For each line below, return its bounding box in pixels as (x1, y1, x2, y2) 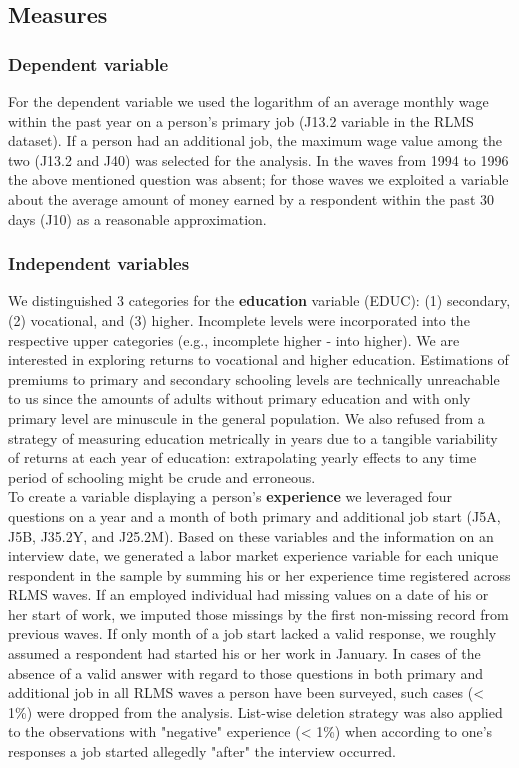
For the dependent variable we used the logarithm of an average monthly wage (8, 91, 489, 111)
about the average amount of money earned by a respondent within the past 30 (8, 188, 494, 209)
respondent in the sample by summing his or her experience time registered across (8, 564, 511, 585)
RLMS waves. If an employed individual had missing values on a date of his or (8, 584, 489, 605)
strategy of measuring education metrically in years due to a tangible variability (8, 427, 498, 448)
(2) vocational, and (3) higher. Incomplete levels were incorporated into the (8, 309, 470, 330)
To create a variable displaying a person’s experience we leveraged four (8, 486, 453, 507)
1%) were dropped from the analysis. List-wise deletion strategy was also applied (8, 701, 503, 722)
